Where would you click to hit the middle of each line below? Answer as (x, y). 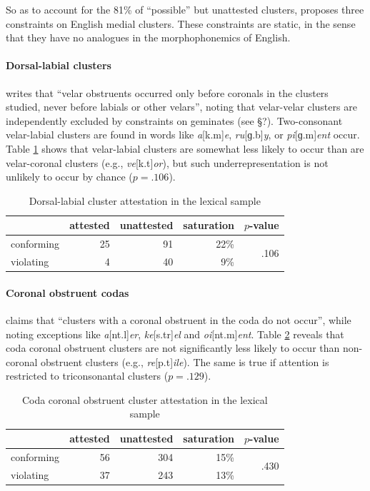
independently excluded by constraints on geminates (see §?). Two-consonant (174, 120)
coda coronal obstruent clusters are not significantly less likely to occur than (173, 348)
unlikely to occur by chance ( (69, 177)
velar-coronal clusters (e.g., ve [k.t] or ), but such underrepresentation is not (167, 162)
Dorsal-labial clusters (59, 65)
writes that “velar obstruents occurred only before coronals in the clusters (167, 92)
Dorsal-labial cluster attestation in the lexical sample (145, 200)
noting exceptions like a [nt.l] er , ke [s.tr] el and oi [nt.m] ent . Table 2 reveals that (175, 334)
